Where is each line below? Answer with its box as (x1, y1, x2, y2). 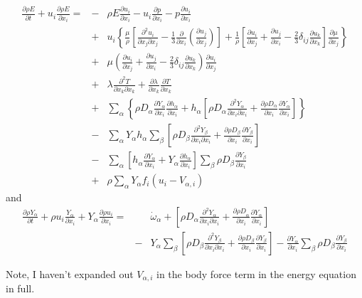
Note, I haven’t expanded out (6, 266, 134, 281)
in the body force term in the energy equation (156, 266, 356, 281)
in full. (6, 281, 35, 296)
